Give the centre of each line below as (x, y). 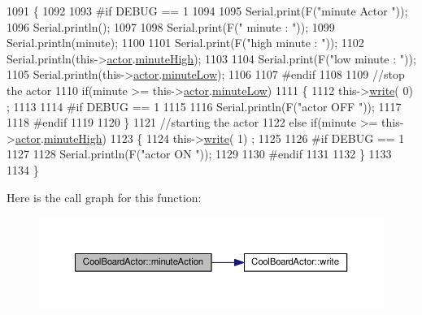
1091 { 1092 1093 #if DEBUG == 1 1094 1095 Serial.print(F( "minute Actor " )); (207, 11)
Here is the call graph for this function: (104, 197)
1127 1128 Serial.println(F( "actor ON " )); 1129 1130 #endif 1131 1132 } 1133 (199, 154)
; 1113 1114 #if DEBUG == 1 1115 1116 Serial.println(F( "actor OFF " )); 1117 (204, 106)
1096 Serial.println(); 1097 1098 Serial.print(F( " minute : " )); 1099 (171, 26)
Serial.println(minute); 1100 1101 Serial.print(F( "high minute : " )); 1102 (185, 43)
